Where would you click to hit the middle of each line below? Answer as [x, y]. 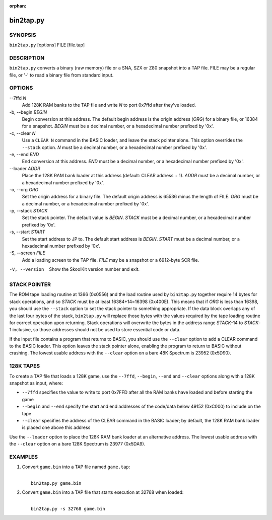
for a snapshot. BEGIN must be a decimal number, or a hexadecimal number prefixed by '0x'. [118, 126]
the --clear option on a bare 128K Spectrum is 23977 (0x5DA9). [77, 444]
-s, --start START [27, 232]
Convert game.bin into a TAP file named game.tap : [76, 467]
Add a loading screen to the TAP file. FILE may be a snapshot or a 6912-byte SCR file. [111, 260]
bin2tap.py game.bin [56, 484]
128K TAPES [25, 366]
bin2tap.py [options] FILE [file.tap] [47, 45]
